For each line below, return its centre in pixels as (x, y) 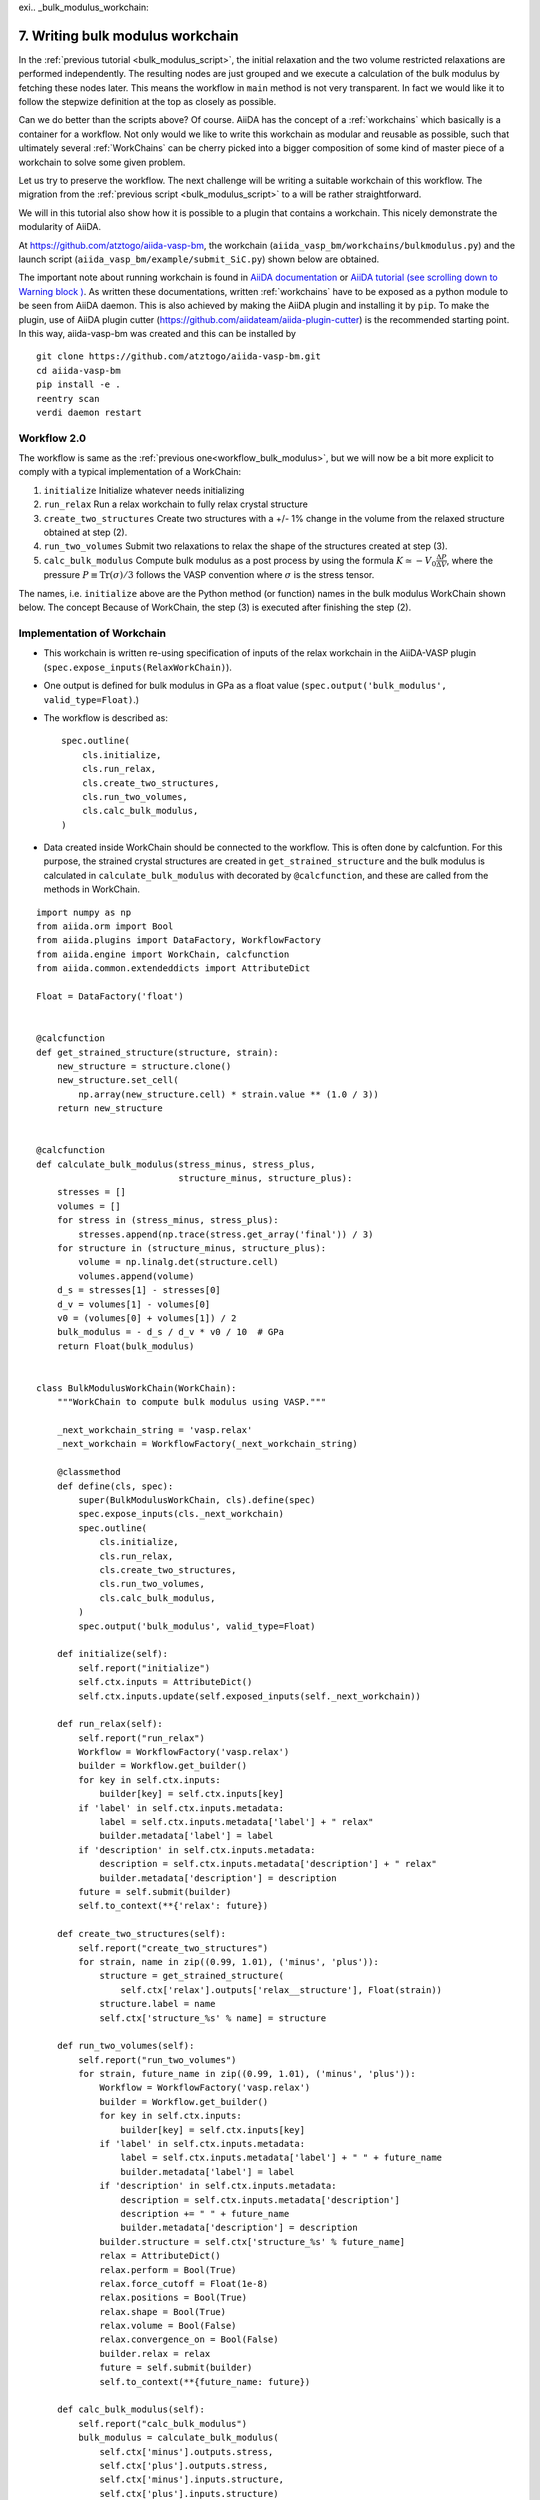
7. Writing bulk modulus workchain (128, 35)
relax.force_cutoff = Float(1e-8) (184, 2283)
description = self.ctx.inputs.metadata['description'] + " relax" (268, 1864)
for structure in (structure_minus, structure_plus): (191, 1248)
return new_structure (110, 1108)
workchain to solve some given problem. (102, 162)
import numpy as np (84, 912)
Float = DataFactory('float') (110, 996)
